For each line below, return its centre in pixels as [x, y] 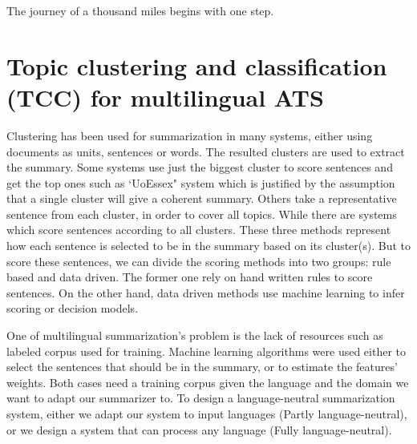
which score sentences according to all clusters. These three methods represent [199, 230]
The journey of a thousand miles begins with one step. [140, 10]
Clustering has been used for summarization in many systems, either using [190, 135]
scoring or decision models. [73, 308]
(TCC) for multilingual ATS [165, 97]
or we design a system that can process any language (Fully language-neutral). [199, 429]
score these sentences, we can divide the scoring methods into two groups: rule [199, 261]
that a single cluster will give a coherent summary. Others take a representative [202, 198]
